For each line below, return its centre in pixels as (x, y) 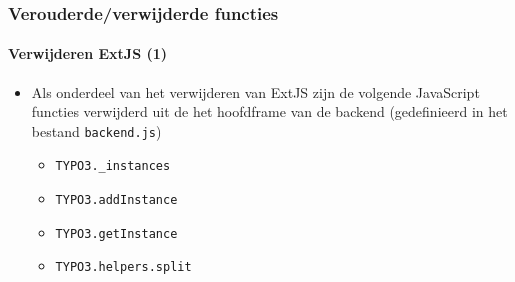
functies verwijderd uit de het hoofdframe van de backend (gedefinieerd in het (269, 111)
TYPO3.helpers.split (123, 267)
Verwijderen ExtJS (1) (88, 53)
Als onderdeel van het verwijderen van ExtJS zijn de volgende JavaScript (255, 91)
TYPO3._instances (113, 166)
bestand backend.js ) (96, 130)
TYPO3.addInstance (116, 200)
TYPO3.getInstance (116, 233)
